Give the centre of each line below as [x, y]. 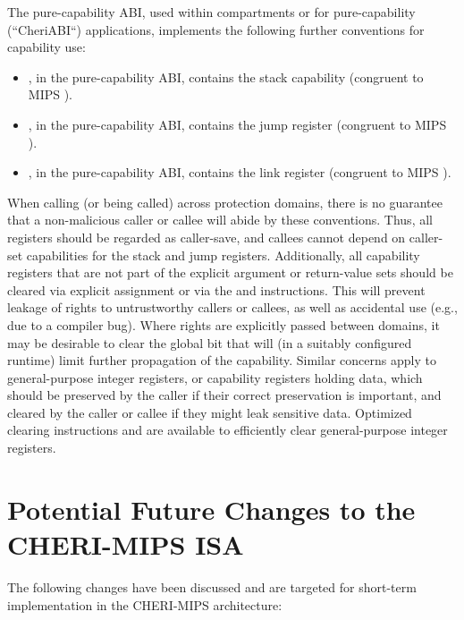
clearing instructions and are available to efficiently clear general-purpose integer [228, 430]
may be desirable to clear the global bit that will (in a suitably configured [210, 342]
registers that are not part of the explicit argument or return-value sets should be [230, 272]
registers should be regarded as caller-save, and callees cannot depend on [207, 237]
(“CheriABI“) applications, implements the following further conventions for [216, 29]
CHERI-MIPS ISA [126, 544]
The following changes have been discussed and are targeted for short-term [212, 586]
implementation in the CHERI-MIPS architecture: [145, 604]
